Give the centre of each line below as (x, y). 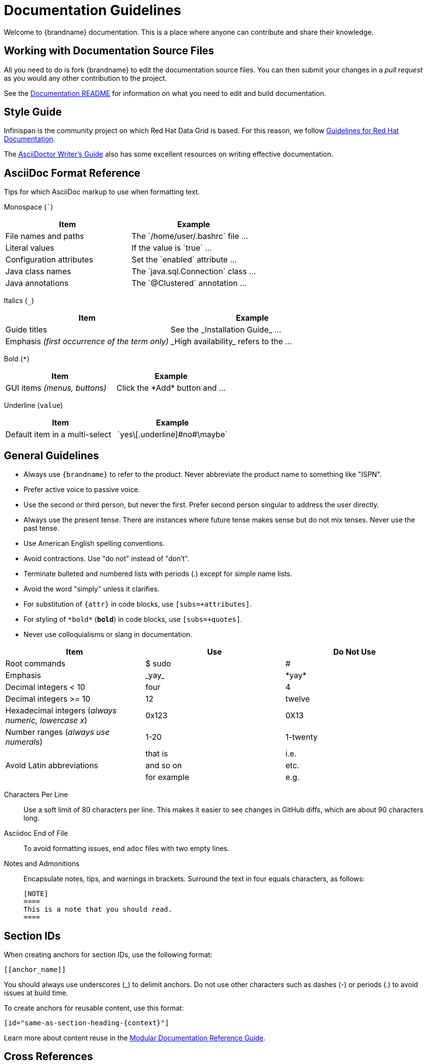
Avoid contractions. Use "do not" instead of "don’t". (107, 559)
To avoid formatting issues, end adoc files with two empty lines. (127, 849)
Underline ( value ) (34, 405)
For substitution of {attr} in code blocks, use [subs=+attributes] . (138, 604)
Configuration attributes (49, 260)
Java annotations (37, 283)
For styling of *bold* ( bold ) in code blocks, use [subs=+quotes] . (133, 619)
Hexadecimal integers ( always (61, 711)
